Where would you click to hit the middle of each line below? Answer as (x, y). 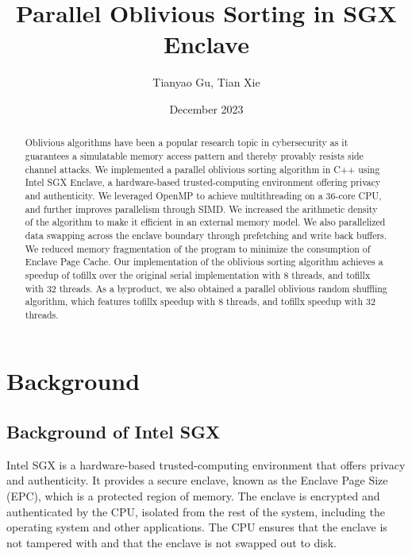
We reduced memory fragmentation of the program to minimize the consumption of (198, 248)
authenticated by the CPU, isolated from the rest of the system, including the (196, 511)
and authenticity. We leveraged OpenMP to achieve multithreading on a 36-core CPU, (203, 195)
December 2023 (206, 108)
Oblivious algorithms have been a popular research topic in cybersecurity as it (187, 143)
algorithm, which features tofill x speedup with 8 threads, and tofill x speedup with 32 (200, 301)
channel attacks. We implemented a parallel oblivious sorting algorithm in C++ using (202, 169)
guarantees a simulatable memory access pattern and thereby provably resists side (194, 155)
